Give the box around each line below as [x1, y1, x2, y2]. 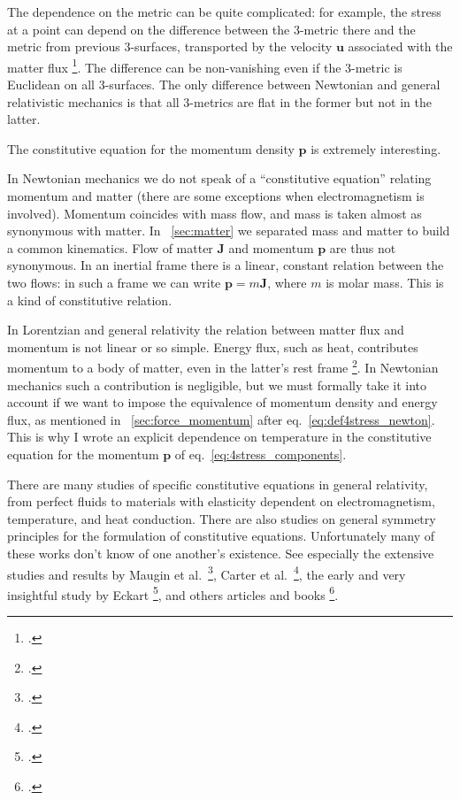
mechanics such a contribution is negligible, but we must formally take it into [7, 375, 427, 394]
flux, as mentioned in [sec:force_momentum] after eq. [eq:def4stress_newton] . [7, 410, 435, 428]
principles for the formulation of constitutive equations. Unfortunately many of [7, 527, 435, 545]
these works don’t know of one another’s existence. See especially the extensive [7, 543, 434, 562]
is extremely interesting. [310, 139, 441, 158]
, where [267, 273, 307, 291]
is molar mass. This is [326, 273, 444, 291]
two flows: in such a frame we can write [7, 273, 221, 291]
